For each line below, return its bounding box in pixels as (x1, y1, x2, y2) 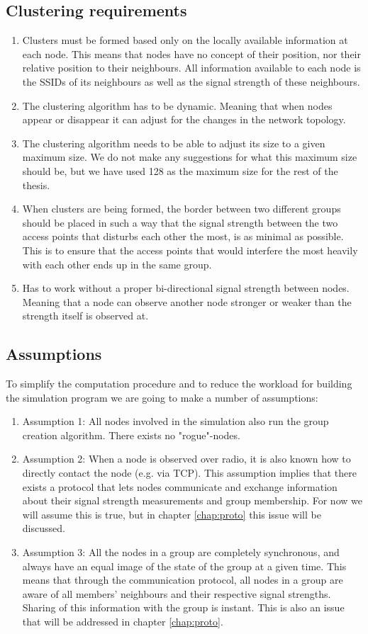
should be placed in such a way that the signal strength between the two (22, 215, 338, 230)
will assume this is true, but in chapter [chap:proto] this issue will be (22, 506, 321, 521)
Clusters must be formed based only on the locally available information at (22, 33, 348, 47)
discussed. (22, 521, 65, 536)
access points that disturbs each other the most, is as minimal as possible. (22, 229, 344, 244)
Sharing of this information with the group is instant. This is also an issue (22, 600, 345, 615)
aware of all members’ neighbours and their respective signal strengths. (22, 586, 331, 601)
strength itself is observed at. (22, 308, 149, 323)
